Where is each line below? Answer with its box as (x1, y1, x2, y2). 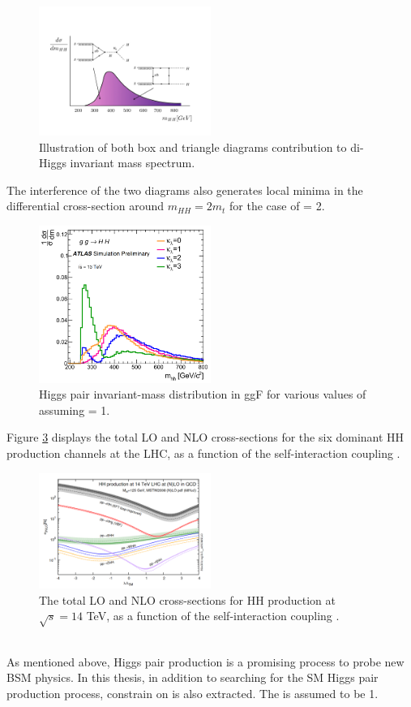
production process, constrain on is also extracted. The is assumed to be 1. (6, 684, 379, 701)
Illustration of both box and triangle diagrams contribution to (39, 138, 347, 155)
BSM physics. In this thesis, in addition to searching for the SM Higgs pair (6, 669, 379, 686)
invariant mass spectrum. (70, 154, 195, 171)
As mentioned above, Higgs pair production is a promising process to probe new (6, 653, 405, 670)
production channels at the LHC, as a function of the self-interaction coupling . (6, 445, 400, 462)
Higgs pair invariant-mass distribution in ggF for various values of (39, 386, 366, 403)
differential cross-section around (6, 197, 165, 214)
